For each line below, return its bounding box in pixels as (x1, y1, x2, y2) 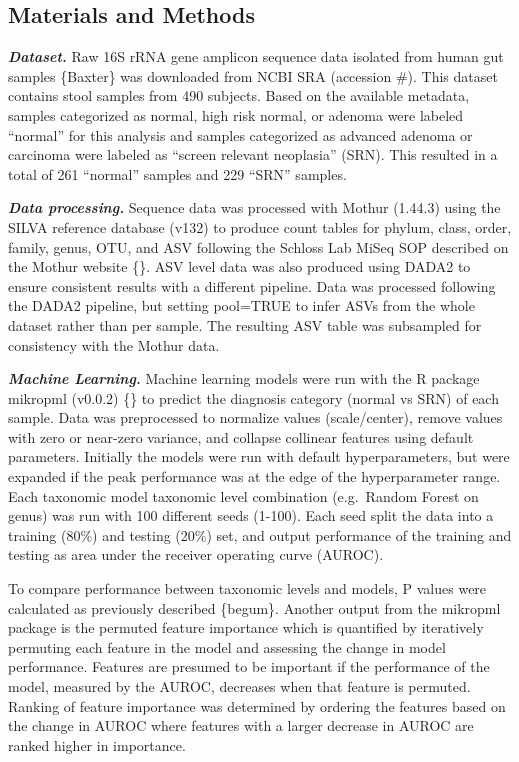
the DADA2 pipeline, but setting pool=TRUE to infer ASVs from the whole (8, 295, 475, 316)
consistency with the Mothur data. (8, 334, 220, 355)
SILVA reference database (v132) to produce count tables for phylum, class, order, (8, 216, 512, 237)
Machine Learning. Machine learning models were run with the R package (8, 368, 480, 389)
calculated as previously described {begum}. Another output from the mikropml (8, 597, 501, 618)
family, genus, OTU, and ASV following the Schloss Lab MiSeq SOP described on (8, 236, 509, 257)
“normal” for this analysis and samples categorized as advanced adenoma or (8, 124, 473, 145)
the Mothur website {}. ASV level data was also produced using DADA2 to (8, 256, 471, 277)
